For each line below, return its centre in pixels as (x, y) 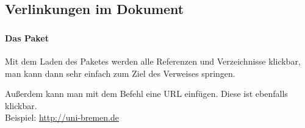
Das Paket (27, 37)
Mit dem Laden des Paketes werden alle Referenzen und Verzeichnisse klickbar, (153, 61)
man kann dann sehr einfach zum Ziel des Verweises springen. (120, 73)
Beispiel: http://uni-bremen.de (62, 117)
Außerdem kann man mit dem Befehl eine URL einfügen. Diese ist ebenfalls (146, 94)
